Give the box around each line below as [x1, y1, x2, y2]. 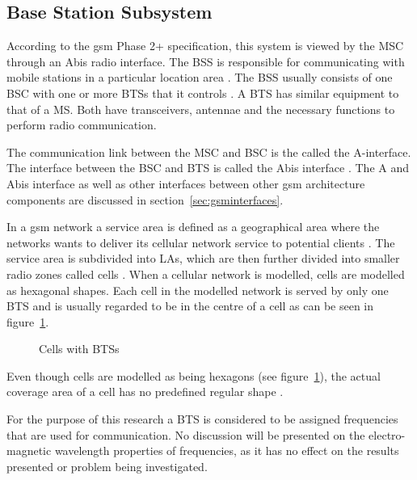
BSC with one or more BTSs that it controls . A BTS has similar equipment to [6, 84, 399, 101]
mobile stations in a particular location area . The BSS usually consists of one [6, 69, 393, 86]
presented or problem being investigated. [6, 457, 208, 474]
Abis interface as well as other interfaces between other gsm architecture [6, 175, 365, 192]
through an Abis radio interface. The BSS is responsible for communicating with [6, 53, 405, 69]
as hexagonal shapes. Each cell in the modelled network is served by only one [6, 281, 389, 298]
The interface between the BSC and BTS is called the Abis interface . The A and [6, 159, 409, 176]
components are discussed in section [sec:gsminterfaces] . [6, 191, 284, 208]
